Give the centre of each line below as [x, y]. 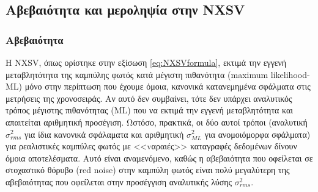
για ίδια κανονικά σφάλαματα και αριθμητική [104, 134]
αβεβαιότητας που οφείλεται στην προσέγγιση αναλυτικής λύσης [119, 181]
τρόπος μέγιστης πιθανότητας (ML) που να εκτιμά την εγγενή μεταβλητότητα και [150, 110]
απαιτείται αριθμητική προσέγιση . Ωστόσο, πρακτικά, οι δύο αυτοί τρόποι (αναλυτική [157, 122]
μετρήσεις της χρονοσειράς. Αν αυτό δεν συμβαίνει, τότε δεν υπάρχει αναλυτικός [149, 98]
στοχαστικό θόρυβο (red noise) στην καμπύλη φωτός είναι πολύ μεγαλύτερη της [148, 170]
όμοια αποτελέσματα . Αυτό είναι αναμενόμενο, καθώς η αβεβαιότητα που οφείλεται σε [159, 158]
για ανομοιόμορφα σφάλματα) [257, 134]
